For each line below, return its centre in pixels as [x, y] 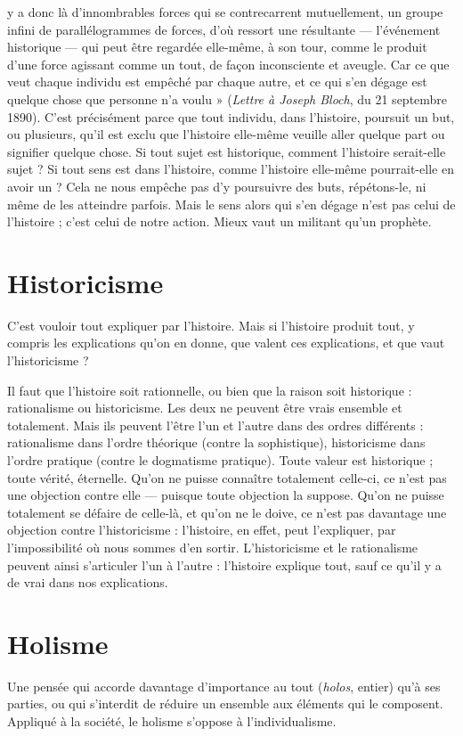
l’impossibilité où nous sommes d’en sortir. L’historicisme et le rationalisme [213, 547]
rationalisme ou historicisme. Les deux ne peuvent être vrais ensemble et [205, 408]
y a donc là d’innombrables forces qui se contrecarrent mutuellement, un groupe [225, 12]
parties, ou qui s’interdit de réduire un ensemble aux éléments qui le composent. [225, 703]
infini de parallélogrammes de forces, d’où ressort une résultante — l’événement [224, 29]
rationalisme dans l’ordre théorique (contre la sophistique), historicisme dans [216, 442]
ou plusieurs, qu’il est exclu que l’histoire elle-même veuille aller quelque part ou [226, 134]
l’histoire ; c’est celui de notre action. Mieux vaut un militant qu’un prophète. [219, 221]
